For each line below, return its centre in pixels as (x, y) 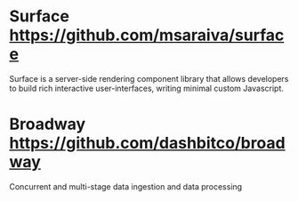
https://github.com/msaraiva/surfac (147, 35)
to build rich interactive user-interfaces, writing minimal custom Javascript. (147, 88)
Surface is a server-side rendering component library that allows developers (149, 78)
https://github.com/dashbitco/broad (148, 143)
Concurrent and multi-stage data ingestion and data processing (126, 186)
